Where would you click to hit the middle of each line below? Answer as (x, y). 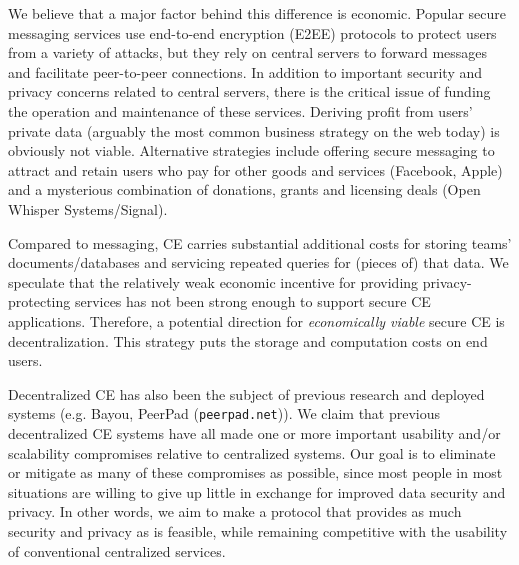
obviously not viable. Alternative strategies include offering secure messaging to (251, 150)
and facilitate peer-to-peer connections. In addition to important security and (245, 71)
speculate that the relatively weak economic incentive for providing (213, 281)
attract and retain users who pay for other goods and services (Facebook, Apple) (255, 169)
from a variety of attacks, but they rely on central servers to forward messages (248, 52)
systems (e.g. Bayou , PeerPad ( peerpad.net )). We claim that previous (224, 413)
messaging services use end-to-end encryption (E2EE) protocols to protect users (252, 32)
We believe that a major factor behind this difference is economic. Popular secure (257, 13)
